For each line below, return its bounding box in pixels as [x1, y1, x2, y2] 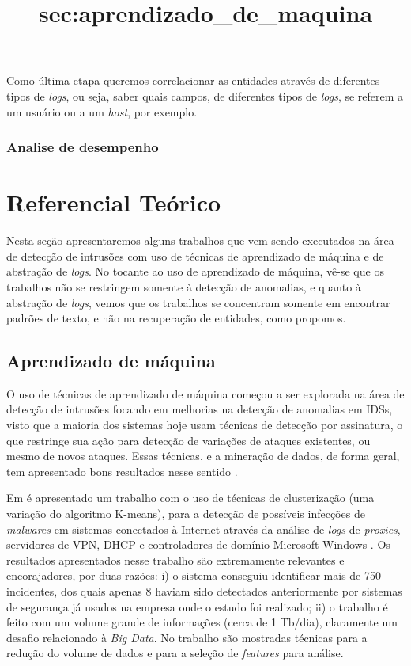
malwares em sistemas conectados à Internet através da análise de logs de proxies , [6, 520, 401, 537]
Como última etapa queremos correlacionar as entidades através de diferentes [6, 72, 380, 89]
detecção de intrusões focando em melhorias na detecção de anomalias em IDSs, [6, 401, 393, 417]
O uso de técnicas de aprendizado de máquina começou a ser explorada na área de [6, 385, 405, 402]
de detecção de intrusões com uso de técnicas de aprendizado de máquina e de [6, 247, 384, 264]
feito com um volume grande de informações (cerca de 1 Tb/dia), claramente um [6, 614, 398, 630]
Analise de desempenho [6, 137, 159, 157]
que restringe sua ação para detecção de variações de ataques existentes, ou [6, 432, 371, 448]
